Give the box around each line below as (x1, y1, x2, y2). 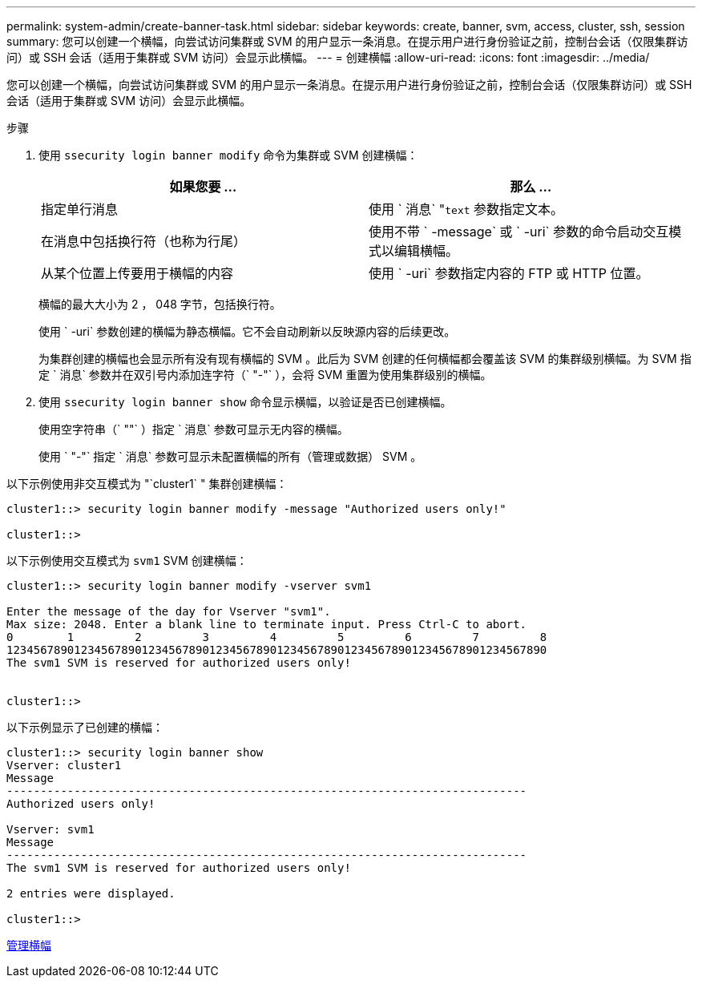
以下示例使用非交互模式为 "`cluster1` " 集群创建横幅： (6, 477, 288, 490)
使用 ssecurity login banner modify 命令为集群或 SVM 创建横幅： (38, 148, 418, 162)
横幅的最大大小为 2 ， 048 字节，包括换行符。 (38, 297, 281, 311)
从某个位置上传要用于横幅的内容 (41, 265, 234, 281)
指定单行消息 (41, 201, 119, 217)
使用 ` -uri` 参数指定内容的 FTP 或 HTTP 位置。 (369, 265, 649, 281)
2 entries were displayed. (6, 887, 175, 900)
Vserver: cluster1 (6, 759, 122, 772)
